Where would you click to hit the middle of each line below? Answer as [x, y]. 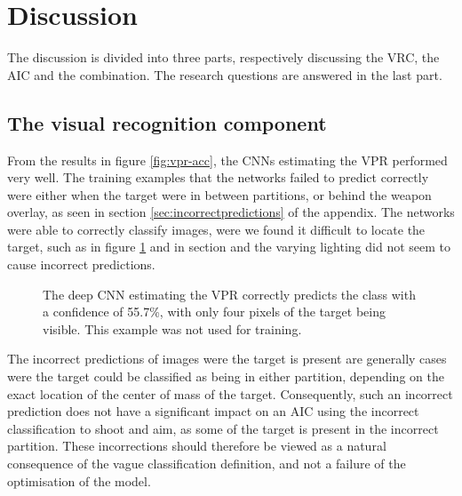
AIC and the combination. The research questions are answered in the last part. [225, 74]
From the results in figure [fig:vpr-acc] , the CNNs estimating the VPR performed [227, 160]
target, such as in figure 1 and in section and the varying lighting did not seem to [229, 247]
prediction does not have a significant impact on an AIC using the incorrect [213, 411]
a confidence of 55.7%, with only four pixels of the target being [214, 312]
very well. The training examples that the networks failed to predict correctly [218, 177]
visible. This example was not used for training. [172, 328]
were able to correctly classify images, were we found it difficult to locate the [216, 229]
